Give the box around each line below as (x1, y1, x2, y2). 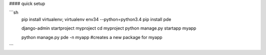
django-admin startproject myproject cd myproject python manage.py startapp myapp (21, 25, 197, 31)
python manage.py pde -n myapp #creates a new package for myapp (21, 34, 163, 40)
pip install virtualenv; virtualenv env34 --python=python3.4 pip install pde (21, 16, 171, 22)
